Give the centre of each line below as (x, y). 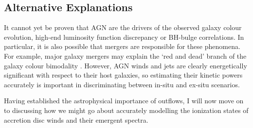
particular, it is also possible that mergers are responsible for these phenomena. (122, 46)
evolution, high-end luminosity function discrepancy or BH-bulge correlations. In (124, 37)
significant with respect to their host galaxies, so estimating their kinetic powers (123, 75)
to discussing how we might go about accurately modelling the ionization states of (126, 110)
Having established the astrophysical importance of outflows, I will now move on (124, 101)
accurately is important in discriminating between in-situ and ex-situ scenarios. (122, 84)
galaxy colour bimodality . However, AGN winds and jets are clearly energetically (126, 65)
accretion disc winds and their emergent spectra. (76, 120)
